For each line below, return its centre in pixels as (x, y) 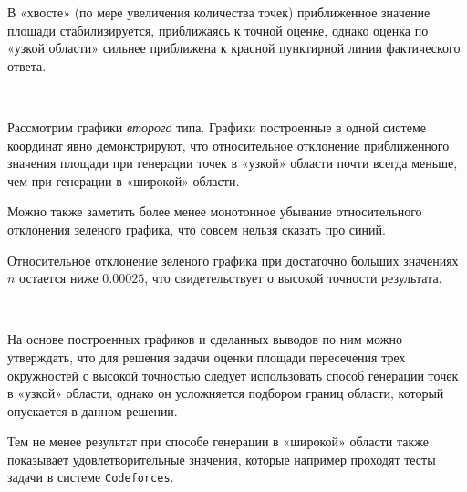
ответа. (27, 65)
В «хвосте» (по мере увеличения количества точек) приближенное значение (219, 12)
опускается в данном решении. (93, 410)
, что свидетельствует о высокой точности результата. (293, 278)
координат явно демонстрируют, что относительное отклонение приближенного (228, 145)
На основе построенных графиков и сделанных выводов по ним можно (205, 339)
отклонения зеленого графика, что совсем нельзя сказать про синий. (197, 229)
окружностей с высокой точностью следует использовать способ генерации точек (233, 375)
